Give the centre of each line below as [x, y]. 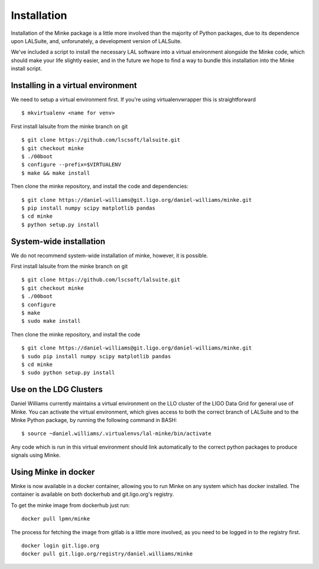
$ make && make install [56, 173]
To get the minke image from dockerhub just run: [70, 505]
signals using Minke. [36, 455]
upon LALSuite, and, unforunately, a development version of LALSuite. [96, 41]
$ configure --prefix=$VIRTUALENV [71, 165]
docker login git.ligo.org [61, 546]
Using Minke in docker [53, 472]
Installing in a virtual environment [74, 85]
